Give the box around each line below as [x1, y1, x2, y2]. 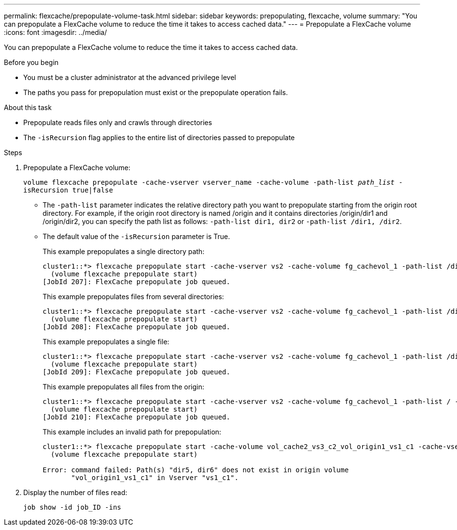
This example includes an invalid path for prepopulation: [43, 428, 221, 436]
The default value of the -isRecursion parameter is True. [43, 232, 230, 241]
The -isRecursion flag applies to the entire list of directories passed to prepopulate [23, 133, 295, 142]
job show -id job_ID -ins [23, 503, 122, 511]
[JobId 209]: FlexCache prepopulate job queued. [43, 368, 230, 376]
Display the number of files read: [23, 488, 127, 497]
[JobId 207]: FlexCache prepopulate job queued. [43, 278, 230, 286]
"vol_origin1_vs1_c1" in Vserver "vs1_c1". [71, 474, 239, 482]
